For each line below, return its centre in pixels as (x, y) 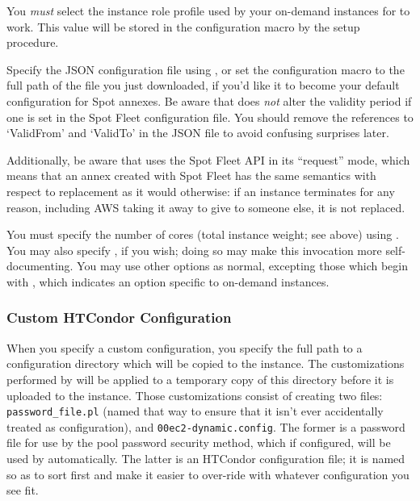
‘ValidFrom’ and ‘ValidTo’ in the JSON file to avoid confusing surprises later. (198, 133)
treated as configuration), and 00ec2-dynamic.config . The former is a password (206, 426)
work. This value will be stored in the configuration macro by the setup (183, 26)
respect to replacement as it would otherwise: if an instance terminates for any (201, 191)
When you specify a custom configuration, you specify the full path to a (185, 347)
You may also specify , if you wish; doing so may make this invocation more (194, 250)
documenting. (40, 266)
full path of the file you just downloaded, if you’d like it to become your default (203, 85)
